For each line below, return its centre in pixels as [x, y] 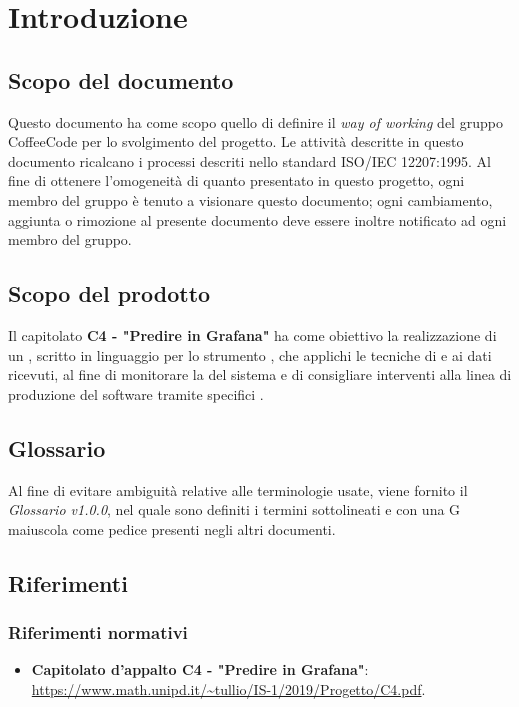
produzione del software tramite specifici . [136, 393]
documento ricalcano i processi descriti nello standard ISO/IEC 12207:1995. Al [249, 160]
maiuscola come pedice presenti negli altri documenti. [172, 528]
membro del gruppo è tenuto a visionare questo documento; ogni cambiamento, [250, 199]
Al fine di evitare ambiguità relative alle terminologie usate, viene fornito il [238, 489]
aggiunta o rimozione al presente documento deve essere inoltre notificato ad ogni [257, 219]
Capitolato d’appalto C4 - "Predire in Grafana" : [200, 669]
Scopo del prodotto [109, 293]
